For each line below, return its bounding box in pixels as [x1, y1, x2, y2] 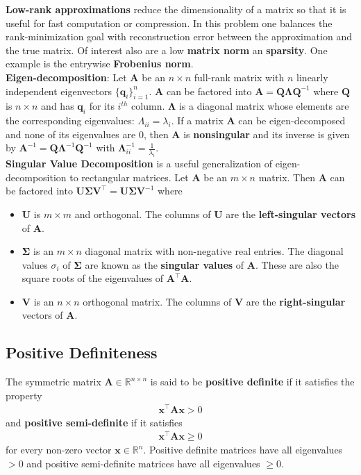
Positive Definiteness [6, 342, 158, 363]
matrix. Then [258, 169, 316, 184]
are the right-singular [246, 294, 346, 308]
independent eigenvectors [6, 83, 112, 98]
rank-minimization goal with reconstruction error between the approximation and [6, 29, 352, 44]
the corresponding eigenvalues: [6, 113, 135, 128]
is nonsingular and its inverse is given [183, 126, 350, 141]
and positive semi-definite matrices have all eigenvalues [26, 456, 260, 470]
